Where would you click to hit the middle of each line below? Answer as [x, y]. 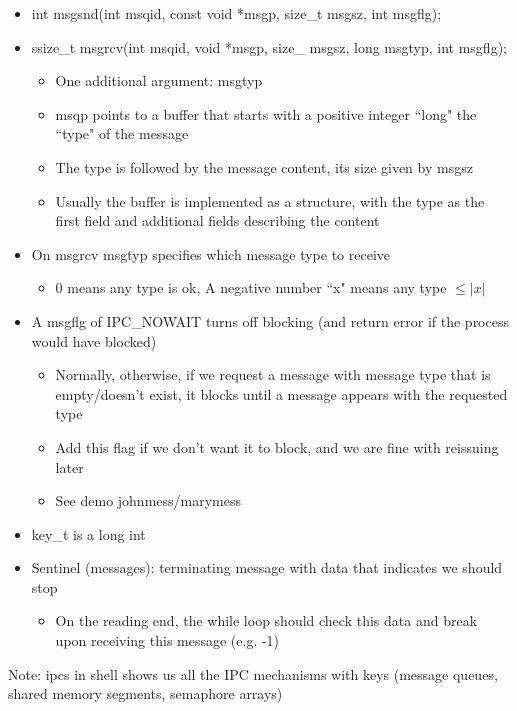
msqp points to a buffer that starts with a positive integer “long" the [266, 113]
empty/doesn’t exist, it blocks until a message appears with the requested [281, 393]
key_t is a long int [88, 533]
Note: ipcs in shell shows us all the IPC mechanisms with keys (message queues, [253, 673]
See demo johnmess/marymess [148, 500]
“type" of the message [122, 133]
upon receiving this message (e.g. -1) [167, 640]
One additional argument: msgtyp [159, 80]
